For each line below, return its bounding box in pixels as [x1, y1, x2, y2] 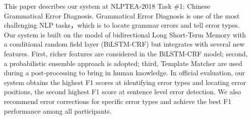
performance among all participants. [4, 105, 112, 116]
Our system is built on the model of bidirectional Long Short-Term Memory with [4, 29, 246, 39]
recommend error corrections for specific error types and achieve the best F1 [4, 96, 232, 106]
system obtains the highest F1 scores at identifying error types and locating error [4, 77, 246, 87]
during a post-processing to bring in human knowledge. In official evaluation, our [4, 68, 245, 78]
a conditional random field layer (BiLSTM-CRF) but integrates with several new [4, 39, 245, 49]
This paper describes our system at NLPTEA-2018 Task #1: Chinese [4, 1, 210, 11]
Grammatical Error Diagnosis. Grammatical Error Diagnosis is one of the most [4, 10, 240, 20]
